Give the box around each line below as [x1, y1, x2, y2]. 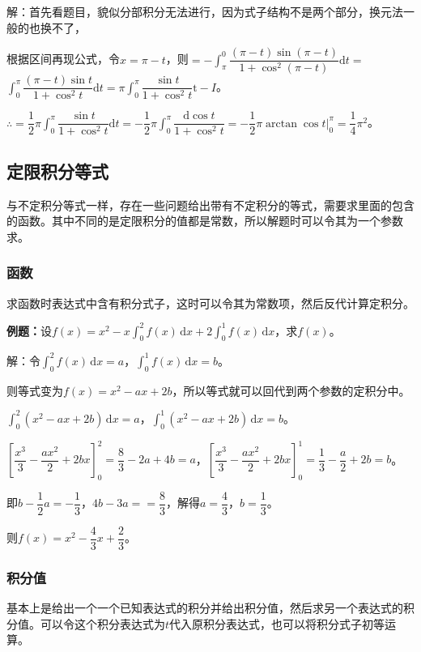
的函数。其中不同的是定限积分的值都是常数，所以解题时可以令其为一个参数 [6, 212, 403, 229]
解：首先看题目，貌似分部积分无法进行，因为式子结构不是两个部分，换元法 [6, 3, 403, 19]
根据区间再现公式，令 [6, 50, 120, 67]
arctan [266, 117, 298, 130]
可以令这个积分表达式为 [40, 615, 165, 632]
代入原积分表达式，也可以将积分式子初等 [169, 615, 385, 632]
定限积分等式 [6, 158, 108, 183]
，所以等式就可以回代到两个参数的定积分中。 [172, 381, 410, 398]
